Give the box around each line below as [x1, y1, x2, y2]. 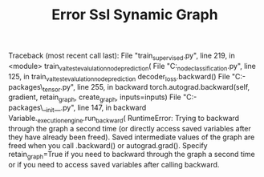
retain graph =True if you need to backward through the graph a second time [8, 149, 255, 161]
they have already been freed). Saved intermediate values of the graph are [8, 132, 255, 142]
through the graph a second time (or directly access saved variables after [8, 123, 251, 133]
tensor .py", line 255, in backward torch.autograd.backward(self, [43, 82, 250, 94]
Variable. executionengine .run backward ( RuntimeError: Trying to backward [8, 113, 239, 125]
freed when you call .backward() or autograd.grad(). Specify [8, 140, 208, 150]
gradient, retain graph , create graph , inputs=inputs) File [8, 92, 182, 104]
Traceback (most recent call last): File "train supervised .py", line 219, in [8, 50, 235, 62]
